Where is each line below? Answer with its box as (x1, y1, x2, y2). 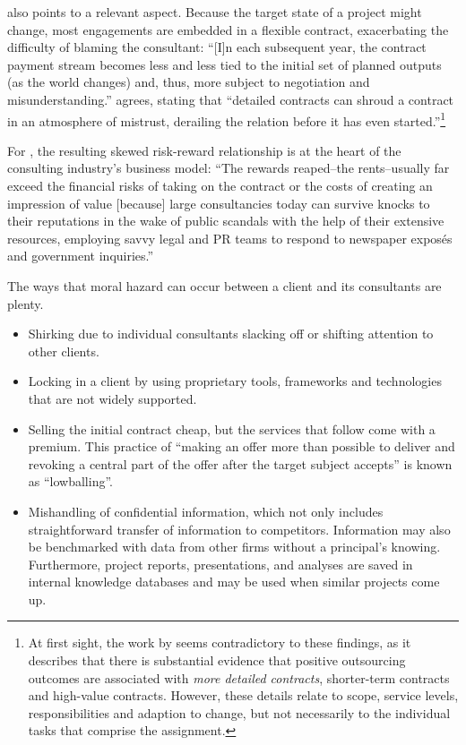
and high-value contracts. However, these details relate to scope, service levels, (28, 686, 459, 705)
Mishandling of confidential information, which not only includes (28, 501, 384, 520)
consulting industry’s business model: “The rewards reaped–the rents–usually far (7, 158, 450, 177)
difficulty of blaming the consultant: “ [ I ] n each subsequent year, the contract (7, 38, 427, 56)
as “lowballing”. (28, 472, 113, 491)
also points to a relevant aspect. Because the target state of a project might (7, 3, 422, 21)
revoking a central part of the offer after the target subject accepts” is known (28, 454, 453, 473)
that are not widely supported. (28, 389, 197, 407)
